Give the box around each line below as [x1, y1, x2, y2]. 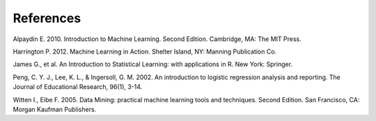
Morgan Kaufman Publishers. [13, 105, 97, 113]
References [13, 10, 81, 26]
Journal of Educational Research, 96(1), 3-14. [13, 83, 143, 91]
